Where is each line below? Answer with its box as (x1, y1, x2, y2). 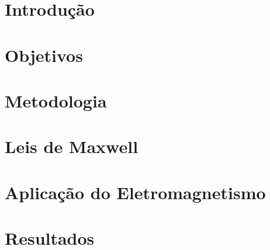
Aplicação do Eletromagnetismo (5, 180, 266, 204)
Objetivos (5, 43, 83, 67)
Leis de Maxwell (5, 134, 139, 158)
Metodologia (5, 88, 107, 112)
